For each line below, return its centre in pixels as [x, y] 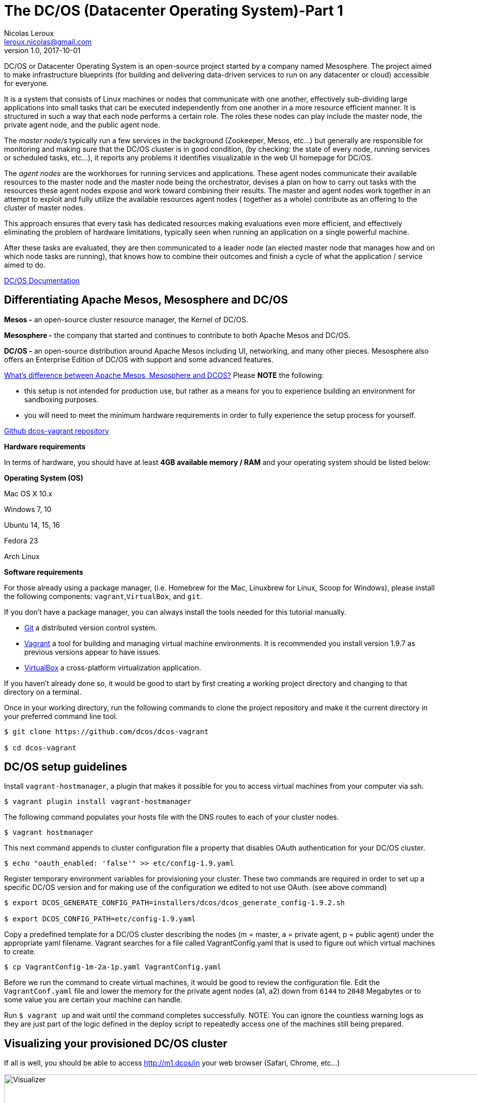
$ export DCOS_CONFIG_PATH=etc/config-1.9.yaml [100, 919]
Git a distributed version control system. [91, 627]
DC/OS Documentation [42, 280]
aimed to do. [25, 265]
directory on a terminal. [43, 692]
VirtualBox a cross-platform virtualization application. [113, 667]
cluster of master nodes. [45, 207]
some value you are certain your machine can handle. [93, 1000]
